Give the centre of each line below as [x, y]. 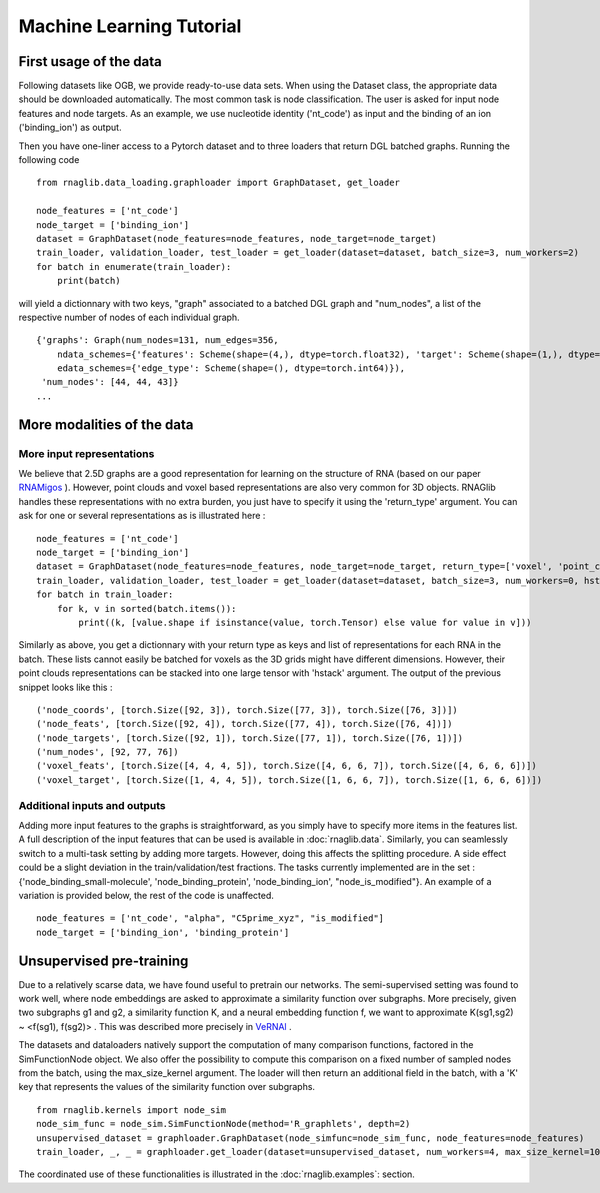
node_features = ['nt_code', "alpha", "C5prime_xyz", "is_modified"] [210, 918]
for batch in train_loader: [105, 594]
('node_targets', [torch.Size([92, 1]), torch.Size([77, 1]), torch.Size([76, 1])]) [250, 738]
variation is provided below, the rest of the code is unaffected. [146, 895]
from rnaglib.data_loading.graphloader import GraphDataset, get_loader [218, 183]
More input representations [86, 453]
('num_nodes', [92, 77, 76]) [107, 752]
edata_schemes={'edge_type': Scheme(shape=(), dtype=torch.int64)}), [231, 368]
